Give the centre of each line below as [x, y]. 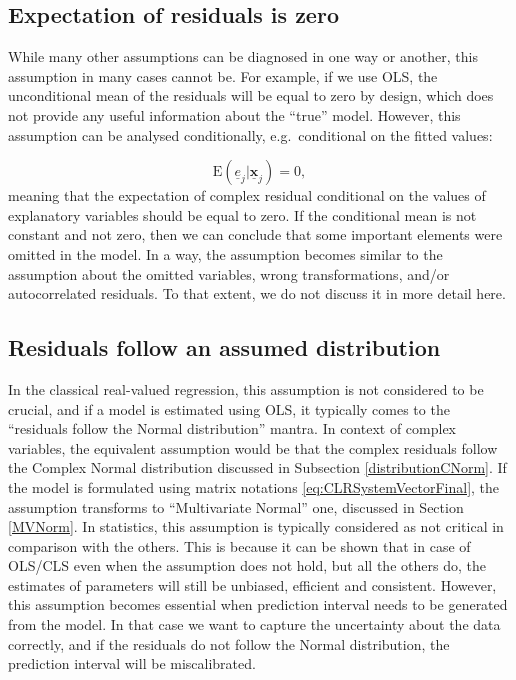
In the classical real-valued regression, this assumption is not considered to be [246, 388]
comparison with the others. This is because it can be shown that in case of [239, 545]
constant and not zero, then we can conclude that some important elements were [255, 234]
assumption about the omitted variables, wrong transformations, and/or [229, 273]
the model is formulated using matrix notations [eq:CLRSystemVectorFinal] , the [254, 486]
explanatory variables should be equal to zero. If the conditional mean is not [242, 214]
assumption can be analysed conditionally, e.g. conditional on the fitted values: [250, 134]
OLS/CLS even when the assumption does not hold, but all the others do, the [247, 565]
